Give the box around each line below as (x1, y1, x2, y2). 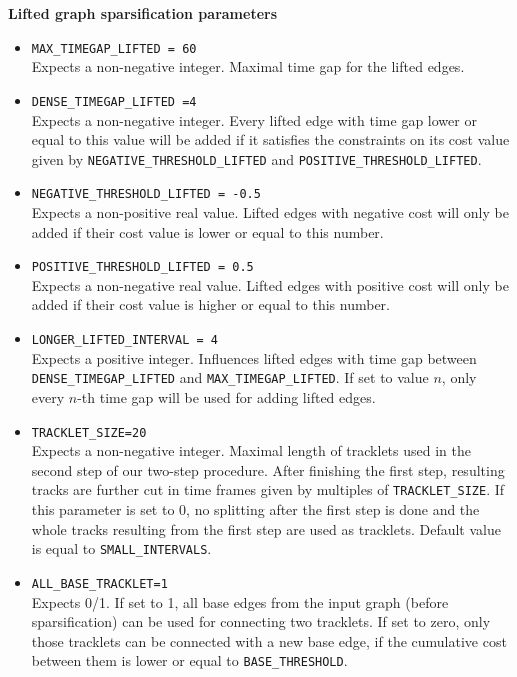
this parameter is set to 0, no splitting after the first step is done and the (31, 499, 480, 520)
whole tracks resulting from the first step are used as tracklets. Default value (31, 518, 501, 539)
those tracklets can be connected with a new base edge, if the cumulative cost (31, 630, 507, 651)
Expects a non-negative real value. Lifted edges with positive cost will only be (31, 274, 509, 295)
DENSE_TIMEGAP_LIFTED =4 (31, 94, 197, 109)
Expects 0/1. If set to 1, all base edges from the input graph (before (31, 591, 449, 612)
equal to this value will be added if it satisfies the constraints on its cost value (31, 129, 510, 150)
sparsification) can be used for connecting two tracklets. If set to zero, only (31, 611, 491, 632)
